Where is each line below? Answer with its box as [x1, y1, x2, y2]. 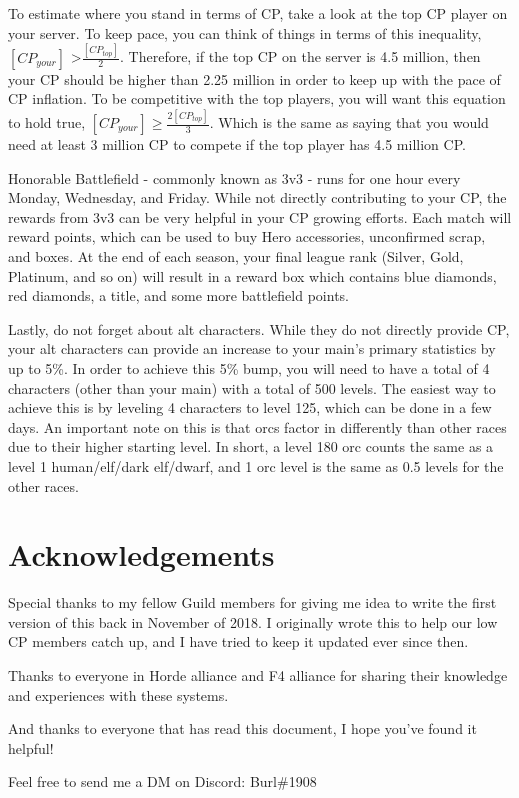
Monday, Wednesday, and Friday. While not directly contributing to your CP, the [8, 187, 507, 208]
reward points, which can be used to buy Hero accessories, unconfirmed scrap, [8, 226, 486, 247]
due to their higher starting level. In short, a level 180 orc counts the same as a [8, 436, 494, 457]
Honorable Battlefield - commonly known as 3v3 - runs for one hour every [8, 167, 461, 188]
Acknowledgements [8, 534, 275, 575]
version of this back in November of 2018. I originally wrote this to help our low [8, 611, 498, 632]
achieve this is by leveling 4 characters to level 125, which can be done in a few [8, 397, 492, 418]
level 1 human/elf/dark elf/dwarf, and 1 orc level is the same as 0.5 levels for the [8, 455, 504, 476]
